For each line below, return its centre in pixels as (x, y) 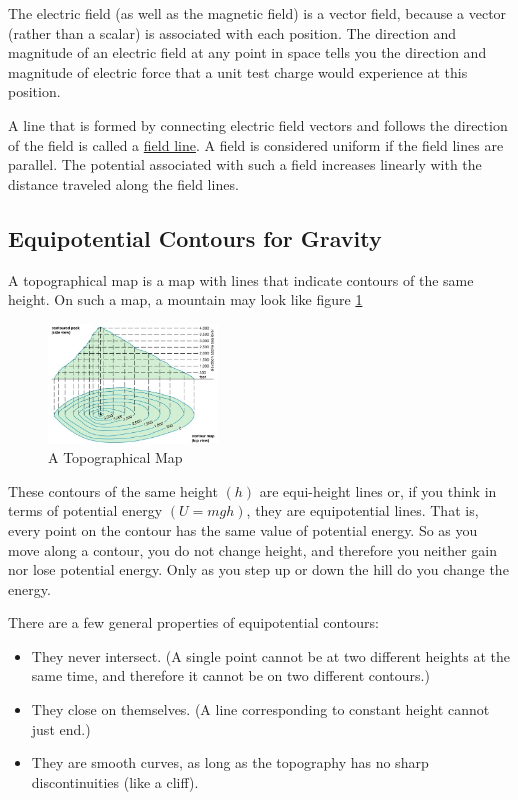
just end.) (61, 728)
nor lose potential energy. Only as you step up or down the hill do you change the (258, 569)
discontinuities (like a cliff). (115, 781)
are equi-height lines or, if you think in (378, 490)
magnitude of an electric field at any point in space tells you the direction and (247, 52)
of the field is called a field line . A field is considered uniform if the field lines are (256, 144)
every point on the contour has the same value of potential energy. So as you (243, 529)
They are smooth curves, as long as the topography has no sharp (230, 762)
